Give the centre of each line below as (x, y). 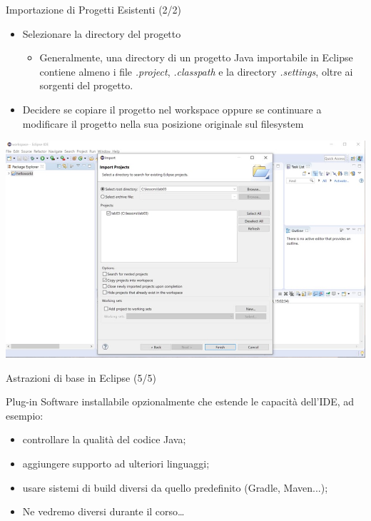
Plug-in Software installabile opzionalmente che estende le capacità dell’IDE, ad (180, 401)
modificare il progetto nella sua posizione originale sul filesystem (163, 123)
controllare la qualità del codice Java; (104, 439)
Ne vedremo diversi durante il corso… (103, 511)
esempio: (25, 415)
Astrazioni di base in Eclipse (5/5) (81, 377)
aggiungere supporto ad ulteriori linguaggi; (116, 463)
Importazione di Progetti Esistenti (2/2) (94, 9)
